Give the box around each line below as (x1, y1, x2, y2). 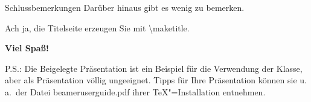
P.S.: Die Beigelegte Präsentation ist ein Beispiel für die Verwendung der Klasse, (5, 62, 303, 74)
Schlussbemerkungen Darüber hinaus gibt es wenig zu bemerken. (5, 1, 245, 13)
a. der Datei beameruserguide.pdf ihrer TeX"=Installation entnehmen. (5, 85, 266, 98)
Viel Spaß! (5, 42, 49, 54)
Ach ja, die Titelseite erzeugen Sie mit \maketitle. (5, 21, 190, 34)
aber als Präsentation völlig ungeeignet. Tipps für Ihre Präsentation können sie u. (5, 74, 307, 86)
